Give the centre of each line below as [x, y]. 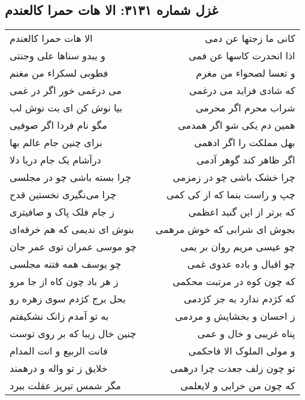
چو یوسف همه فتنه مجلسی [66, 264]
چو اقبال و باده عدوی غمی [241, 264]
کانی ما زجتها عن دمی [250, 38]
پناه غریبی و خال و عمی [246, 334]
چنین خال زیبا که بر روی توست [73, 334]
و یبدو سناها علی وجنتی [58, 56]
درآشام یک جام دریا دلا [55, 160]
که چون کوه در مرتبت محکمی [234, 281]
